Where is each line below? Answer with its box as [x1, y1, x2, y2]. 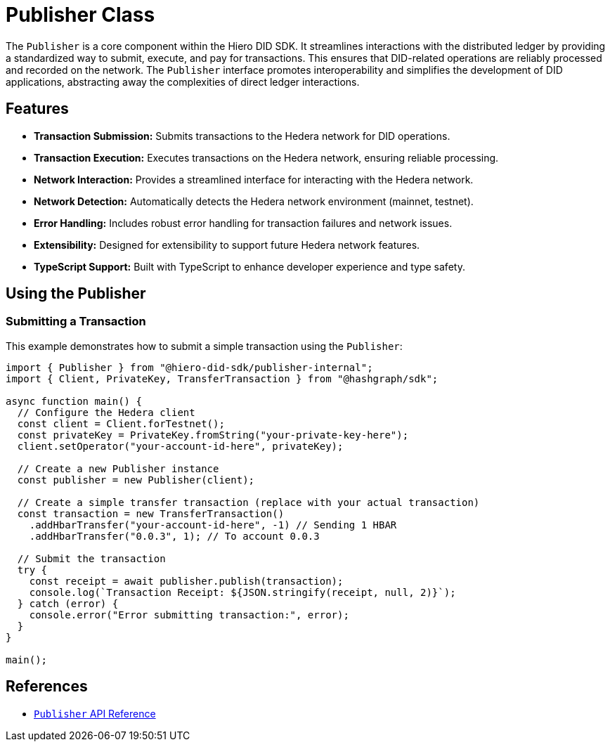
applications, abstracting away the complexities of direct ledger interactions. [6, 75, 360, 88]
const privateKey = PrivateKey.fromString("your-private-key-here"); [17, 429, 409, 441]
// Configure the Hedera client [17, 406, 195, 418]
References [6, 677, 88, 696]
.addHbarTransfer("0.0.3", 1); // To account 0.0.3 [29, 530, 320, 542]
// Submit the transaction [17, 552, 166, 564]
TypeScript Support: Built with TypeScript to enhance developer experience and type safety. [34, 260, 465, 273]
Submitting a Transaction [6, 314, 146, 329]
